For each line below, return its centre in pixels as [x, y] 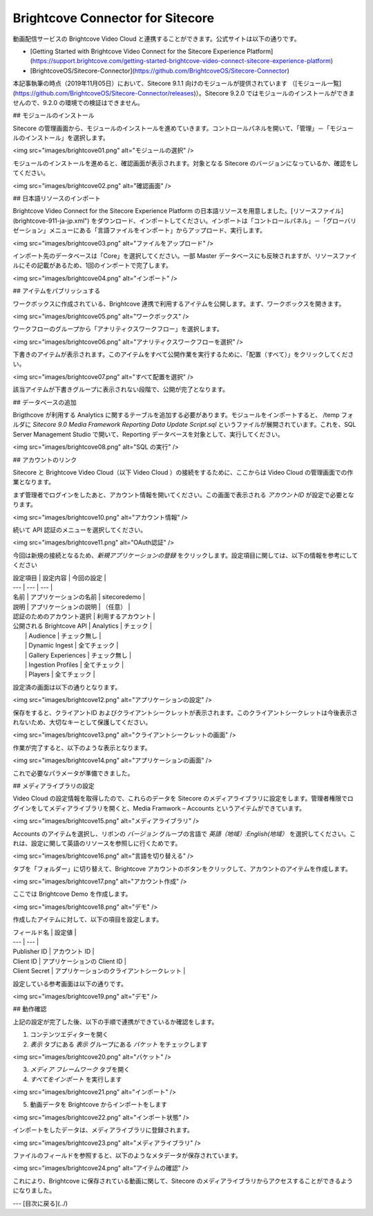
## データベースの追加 [45, 402]
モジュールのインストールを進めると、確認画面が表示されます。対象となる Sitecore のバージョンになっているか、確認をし [185, 163]
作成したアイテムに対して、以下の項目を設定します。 [88, 919]
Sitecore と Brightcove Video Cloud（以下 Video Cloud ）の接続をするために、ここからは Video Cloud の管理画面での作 [183, 472]
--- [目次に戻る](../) [40, 1203]
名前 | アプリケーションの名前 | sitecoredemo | [79, 597]
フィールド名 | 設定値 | [45, 932]
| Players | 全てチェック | [60, 674]
